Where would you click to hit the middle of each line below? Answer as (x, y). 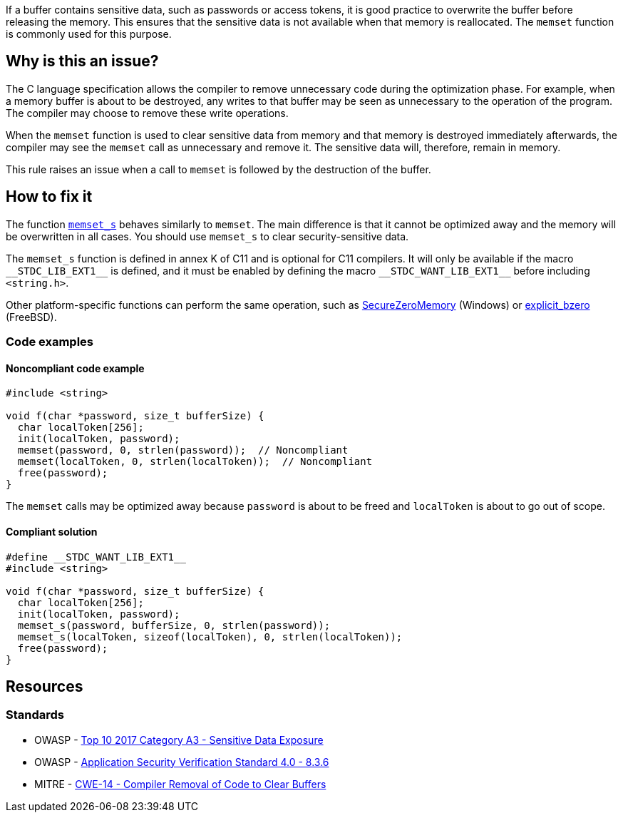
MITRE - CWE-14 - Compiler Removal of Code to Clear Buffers (180, 784)
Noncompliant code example (75, 368)
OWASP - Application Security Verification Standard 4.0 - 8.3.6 (182, 762)
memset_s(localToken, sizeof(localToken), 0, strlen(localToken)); (210, 636)
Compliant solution (52, 531)
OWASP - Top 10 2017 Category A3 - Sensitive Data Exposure (179, 740)
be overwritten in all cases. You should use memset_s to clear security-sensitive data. (207, 236)
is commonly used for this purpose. (89, 34)
